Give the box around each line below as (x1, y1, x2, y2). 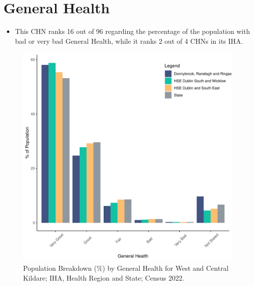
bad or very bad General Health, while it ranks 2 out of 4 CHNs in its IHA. (15, 35, 243, 46)
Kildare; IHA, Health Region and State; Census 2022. (23, 272, 184, 283)
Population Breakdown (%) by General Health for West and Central (23, 262, 229, 273)
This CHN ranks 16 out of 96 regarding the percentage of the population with (15, 26, 250, 36)
